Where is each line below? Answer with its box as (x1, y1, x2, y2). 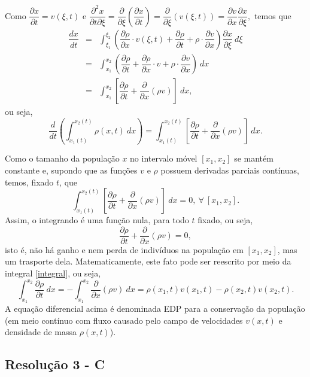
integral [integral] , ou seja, (5, 266, 101, 279)
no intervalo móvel (130, 152, 197, 165)
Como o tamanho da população (5, 152, 120, 165)
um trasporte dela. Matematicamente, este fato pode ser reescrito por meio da (5, 255, 291, 267)
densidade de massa (5, 326, 77, 338)
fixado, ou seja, (197, 214, 253, 226)
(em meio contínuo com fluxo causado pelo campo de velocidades (5, 314, 243, 326)
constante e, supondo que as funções (5, 164, 138, 177)
